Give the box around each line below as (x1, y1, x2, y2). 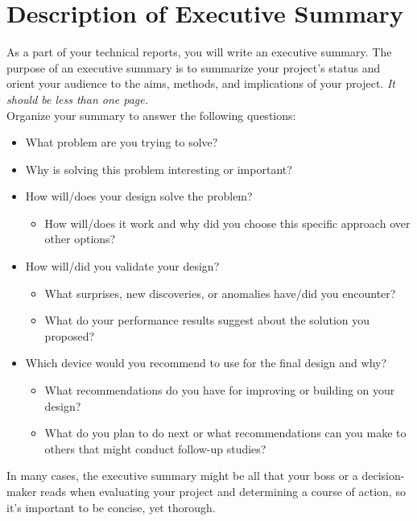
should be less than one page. (6, 90, 149, 107)
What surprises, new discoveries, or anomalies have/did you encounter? (44, 284, 396, 301)
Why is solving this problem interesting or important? (25, 160, 292, 177)
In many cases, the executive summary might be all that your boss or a (6, 467, 358, 484)
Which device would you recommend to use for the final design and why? (25, 354, 387, 371)
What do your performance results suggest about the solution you (44, 312, 370, 329)
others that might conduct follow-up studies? (44, 440, 266, 457)
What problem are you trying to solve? (25, 134, 218, 151)
